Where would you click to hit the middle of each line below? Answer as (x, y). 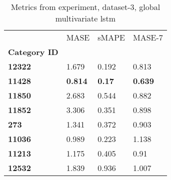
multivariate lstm (85, 18)
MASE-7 (148, 37)
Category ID (33, 52)
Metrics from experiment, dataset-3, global (85, 7)
